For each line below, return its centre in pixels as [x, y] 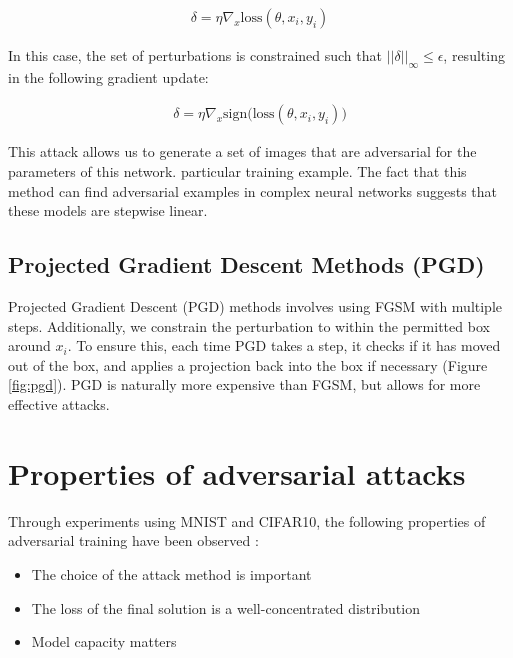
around [29, 345]
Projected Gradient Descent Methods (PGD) [246, 264]
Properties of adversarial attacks [237, 472]
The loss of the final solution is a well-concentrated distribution [225, 607]
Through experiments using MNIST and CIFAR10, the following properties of [247, 520]
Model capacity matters [104, 641]
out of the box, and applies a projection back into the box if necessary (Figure [248, 364]
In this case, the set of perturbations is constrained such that [195, 55]
